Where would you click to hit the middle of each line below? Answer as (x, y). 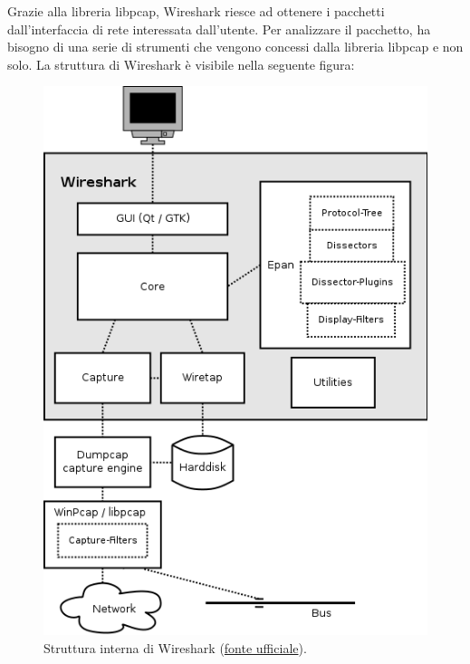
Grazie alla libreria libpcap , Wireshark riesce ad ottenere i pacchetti (196, 11)
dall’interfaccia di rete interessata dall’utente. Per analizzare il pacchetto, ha (219, 29)
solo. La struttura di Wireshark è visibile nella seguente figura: (181, 64)
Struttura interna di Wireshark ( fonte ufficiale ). (175, 648)
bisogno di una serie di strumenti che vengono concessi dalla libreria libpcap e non (235, 47)
